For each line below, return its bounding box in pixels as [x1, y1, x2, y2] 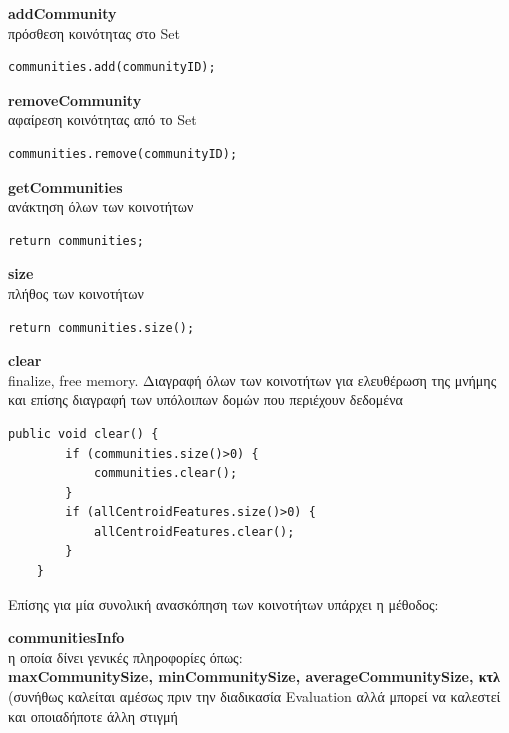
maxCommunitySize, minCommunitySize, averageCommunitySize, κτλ [8, 666, 500, 687]
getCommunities [8, 176, 123, 197]
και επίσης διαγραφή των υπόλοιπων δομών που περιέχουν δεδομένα [8, 389, 403, 410]
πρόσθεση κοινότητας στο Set [8, 22, 180, 43]
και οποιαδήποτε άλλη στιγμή [8, 705, 178, 726]
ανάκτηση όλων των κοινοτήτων [8, 196, 194, 217]
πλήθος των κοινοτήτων [8, 282, 144, 303]
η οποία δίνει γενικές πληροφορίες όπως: [8, 646, 243, 667]
